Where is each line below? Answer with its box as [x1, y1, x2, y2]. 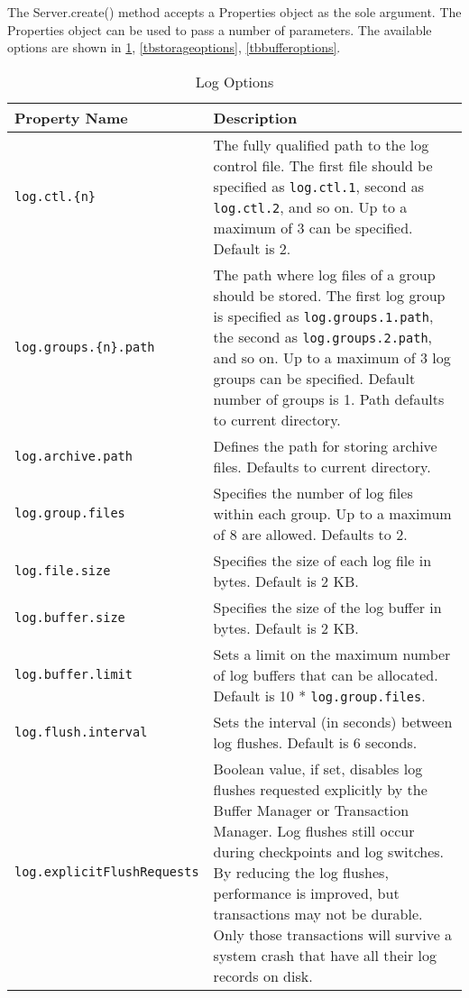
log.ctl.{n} [14, 188, 97, 204]
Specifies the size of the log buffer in [213, 596, 442, 618]
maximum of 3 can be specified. [213, 216, 413, 238]
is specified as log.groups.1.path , [213, 305, 434, 326]
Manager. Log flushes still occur [213, 819, 415, 841]
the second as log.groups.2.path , [213, 325, 433, 347]
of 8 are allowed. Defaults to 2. [213, 523, 408, 545]
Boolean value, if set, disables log [213, 757, 423, 779]
